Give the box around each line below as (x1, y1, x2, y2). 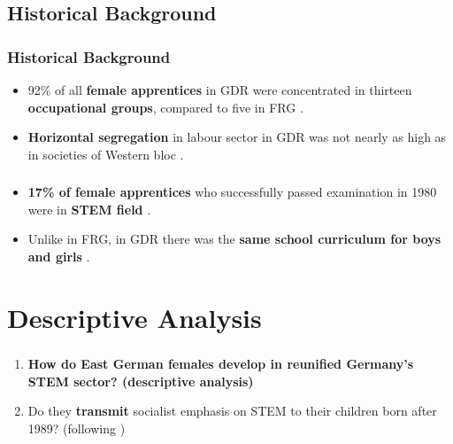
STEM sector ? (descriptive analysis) (27, 371, 254, 390)
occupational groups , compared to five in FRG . (27, 97, 303, 116)
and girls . (27, 247, 90, 266)
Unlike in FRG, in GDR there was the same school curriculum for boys (27, 230, 441, 248)
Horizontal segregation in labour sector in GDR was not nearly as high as (27, 128, 447, 146)
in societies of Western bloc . (27, 144, 184, 163)
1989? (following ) (27, 418, 126, 437)
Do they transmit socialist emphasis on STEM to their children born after (27, 401, 437, 420)
